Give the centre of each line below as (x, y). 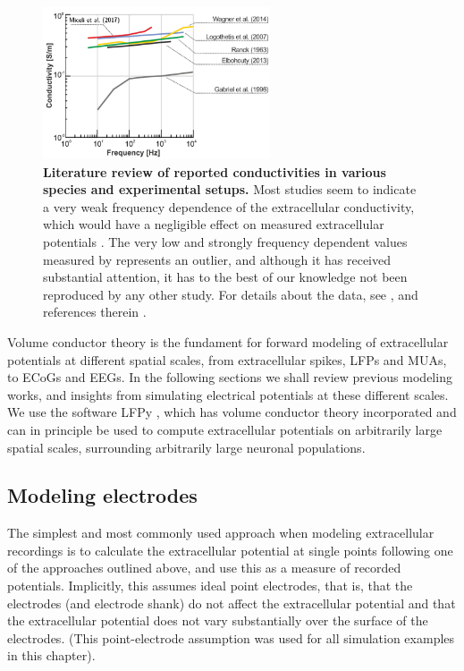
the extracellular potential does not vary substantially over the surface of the (218, 620)
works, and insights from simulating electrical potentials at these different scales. (228, 394)
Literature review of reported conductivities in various (215, 171)
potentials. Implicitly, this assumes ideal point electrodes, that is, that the (210, 586)
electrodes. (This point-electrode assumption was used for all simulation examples (231, 637)
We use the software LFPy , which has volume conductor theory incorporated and (232, 412)
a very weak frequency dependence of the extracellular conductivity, (229, 206)
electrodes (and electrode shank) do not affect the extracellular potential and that (232, 603)
